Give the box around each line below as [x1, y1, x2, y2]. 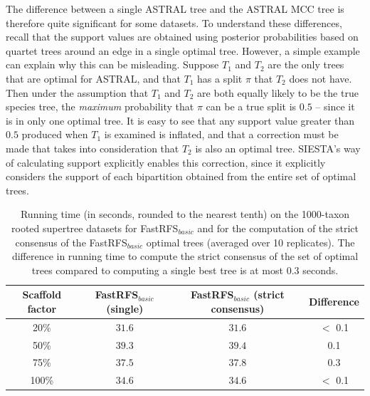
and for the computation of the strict [197, 220, 359, 235]
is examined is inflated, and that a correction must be [104, 127, 339, 142]
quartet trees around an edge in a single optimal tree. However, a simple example [6, 43, 360, 58]
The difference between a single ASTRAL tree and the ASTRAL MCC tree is [6, 1, 344, 16]
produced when [21, 127, 88, 142]
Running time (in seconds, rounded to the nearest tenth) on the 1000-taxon [20, 207, 350, 222]
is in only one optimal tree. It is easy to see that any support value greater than [6, 113, 355, 127]
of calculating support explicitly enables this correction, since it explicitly [6, 155, 326, 170]
